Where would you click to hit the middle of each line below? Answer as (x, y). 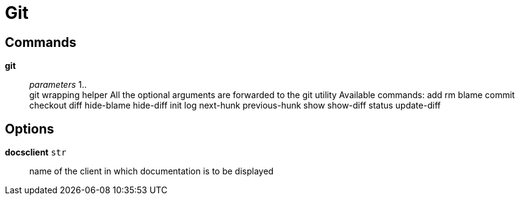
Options (30, 129)
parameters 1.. (58, 85)
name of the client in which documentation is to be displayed (152, 171)
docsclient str (36, 152)
